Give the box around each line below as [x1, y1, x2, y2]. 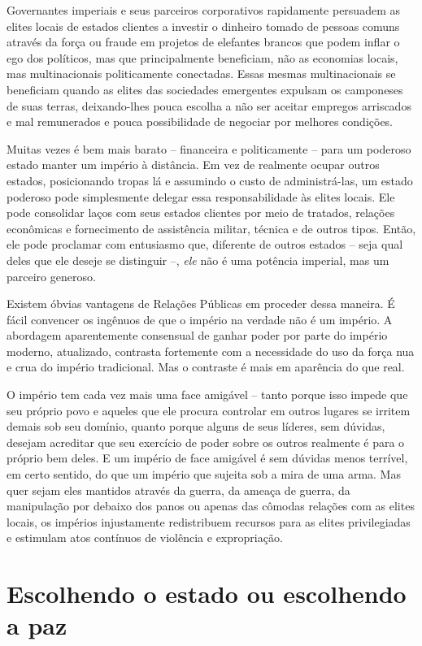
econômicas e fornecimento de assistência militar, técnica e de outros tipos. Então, [7, 219, 416, 236]
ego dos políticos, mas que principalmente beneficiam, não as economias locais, [7, 49, 398, 66]
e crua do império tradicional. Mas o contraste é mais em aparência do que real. [7, 358, 405, 375]
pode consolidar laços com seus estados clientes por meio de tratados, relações [7, 204, 395, 221]
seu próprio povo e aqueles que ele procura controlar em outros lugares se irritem [7, 401, 411, 418]
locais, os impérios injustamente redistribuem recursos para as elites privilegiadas [7, 513, 411, 530]
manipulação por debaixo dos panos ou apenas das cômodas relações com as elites [7, 497, 415, 514]
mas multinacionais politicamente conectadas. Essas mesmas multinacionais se [7, 65, 396, 82]
